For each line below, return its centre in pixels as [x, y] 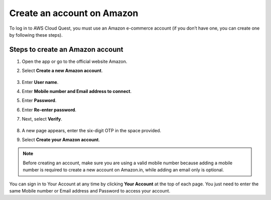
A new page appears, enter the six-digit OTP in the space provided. [92, 130]
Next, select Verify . [42, 119]
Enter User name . [40, 82]
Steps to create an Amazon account [66, 49]
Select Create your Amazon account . [61, 139]
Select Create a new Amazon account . [62, 71]
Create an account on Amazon [74, 13]
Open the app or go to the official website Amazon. [75, 61]
